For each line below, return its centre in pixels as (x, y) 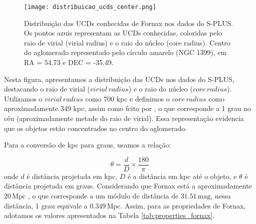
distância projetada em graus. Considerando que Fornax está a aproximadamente (128, 186)
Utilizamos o (23, 98)
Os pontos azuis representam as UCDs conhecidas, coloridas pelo (123, 33)
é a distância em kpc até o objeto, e (182, 176)
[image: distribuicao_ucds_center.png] (90, 7)
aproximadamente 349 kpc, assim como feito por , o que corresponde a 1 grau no (128, 108)
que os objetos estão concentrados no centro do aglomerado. (96, 128)
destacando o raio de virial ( (47, 89)
